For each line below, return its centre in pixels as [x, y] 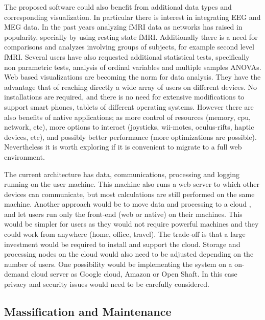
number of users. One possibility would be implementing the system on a [118, 264]
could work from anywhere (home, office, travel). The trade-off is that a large [125, 234]
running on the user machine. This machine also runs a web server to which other [132, 184]
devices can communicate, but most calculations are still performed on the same [129, 194]
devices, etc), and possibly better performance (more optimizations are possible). [130, 137]
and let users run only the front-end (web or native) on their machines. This [123, 214]
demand [17, 274]
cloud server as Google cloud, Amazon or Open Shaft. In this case [134, 274]
